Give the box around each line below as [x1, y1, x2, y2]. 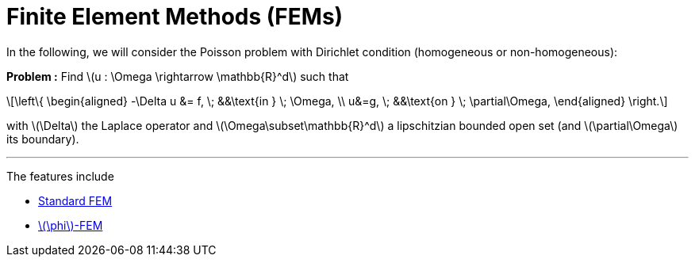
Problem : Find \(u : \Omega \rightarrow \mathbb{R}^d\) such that [6, 69, 349, 83]
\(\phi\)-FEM [38, 218, 103, 232]
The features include [6, 169, 114, 183]
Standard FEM [38, 193, 113, 208]
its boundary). [6, 131, 79, 146]
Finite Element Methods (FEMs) [6, 3, 344, 30]
